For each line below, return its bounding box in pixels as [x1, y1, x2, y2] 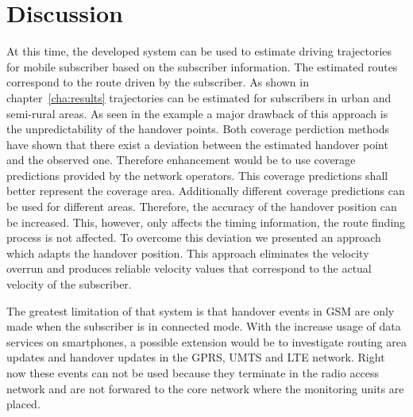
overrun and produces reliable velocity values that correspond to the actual [6, 260, 372, 277]
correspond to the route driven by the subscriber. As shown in [6, 74, 309, 90]
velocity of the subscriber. [6, 276, 132, 293]
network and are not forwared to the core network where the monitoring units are [6, 380, 404, 396]
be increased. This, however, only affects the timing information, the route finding [6, 213, 406, 230]
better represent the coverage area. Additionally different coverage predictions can [6, 182, 405, 199]
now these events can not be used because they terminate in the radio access [6, 365, 380, 381]
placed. [6, 396, 41, 412]
